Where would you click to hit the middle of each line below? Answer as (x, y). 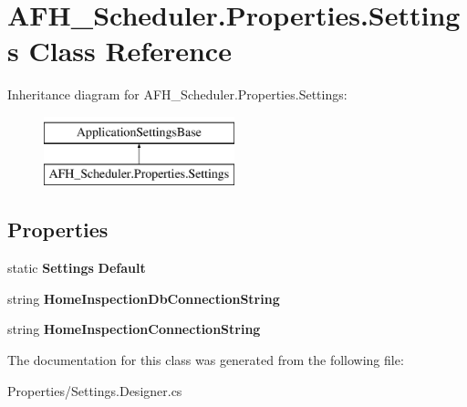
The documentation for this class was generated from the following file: (206, 360)
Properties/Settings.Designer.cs (95, 390)
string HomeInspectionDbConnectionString (144, 298)
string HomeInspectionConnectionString (134, 329)
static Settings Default (77, 268)
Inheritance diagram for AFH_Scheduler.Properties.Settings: (177, 94)
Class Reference (130, 51)
